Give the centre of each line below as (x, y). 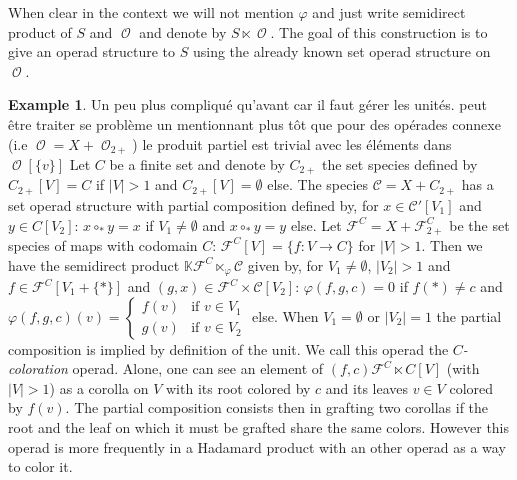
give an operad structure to (92, 51)
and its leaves (367, 387)
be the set (479, 224)
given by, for (285, 264)
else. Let (316, 224)
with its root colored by (238, 387)
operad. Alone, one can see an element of (198, 368)
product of (40, 31)
